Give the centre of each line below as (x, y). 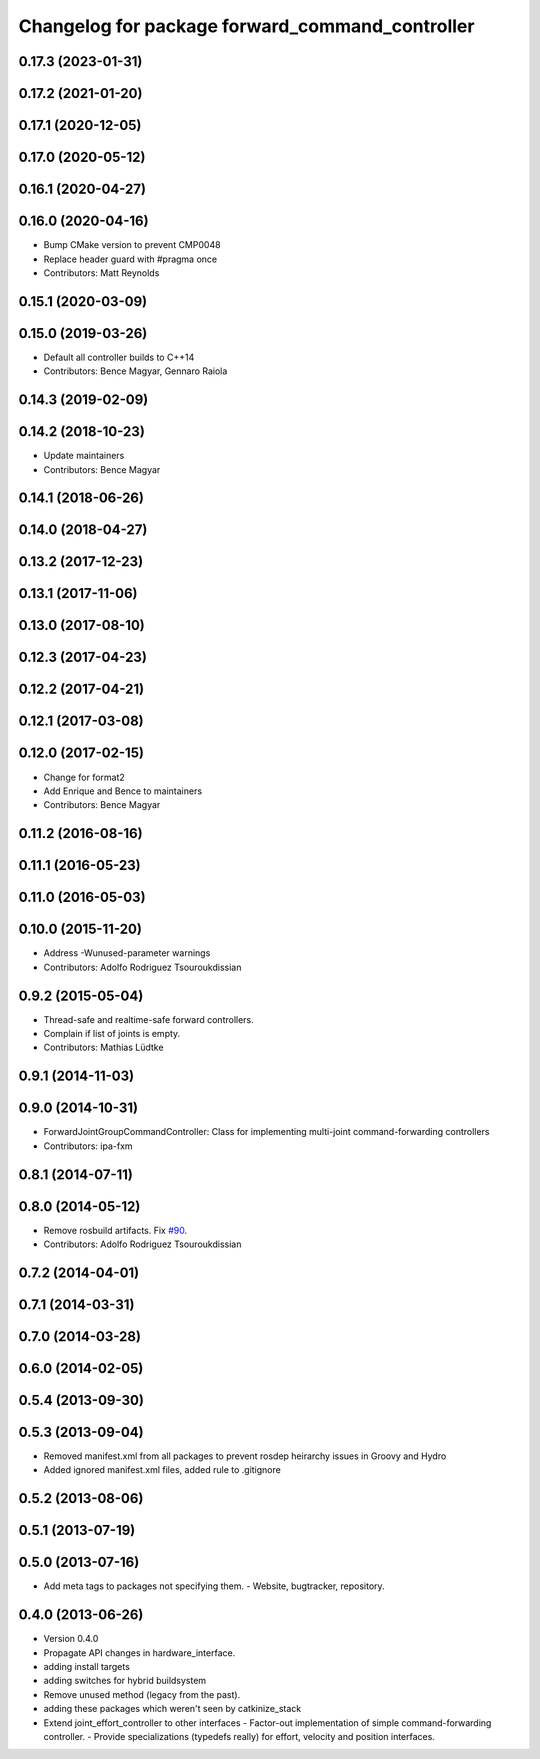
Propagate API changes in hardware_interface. (139, 1652)
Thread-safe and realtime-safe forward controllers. (148, 1019)
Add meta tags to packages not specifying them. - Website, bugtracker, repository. (214, 1586)
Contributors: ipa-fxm (88, 1146)
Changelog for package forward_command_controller (246, 26)
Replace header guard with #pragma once (130, 259)
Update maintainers (84, 456)
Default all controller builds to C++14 (119, 357)
